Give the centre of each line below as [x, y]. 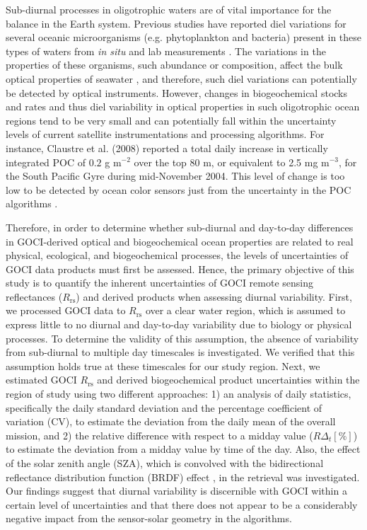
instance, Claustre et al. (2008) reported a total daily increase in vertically [167, 148]
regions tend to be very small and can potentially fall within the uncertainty [171, 120]
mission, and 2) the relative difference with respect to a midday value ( [159, 435]
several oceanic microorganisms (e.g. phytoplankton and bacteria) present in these [184, 37]
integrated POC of [46, 162]
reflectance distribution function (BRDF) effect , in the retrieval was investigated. [183, 477]
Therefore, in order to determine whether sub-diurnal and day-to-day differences [180, 227]
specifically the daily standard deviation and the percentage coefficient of [164, 407]
